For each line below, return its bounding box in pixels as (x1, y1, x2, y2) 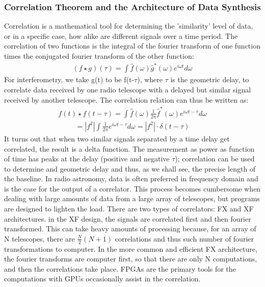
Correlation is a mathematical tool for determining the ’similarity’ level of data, (4, 20, 253, 31)
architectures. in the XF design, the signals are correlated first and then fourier (4, 213, 251, 224)
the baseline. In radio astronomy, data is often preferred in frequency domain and (4, 173, 258, 184)
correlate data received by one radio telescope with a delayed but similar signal (4, 84, 251, 94)
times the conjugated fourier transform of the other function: (4, 51, 194, 61)
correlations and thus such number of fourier (115, 233, 254, 244)
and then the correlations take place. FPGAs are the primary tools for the (4, 263, 236, 274)
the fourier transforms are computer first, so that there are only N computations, (4, 253, 257, 264)
